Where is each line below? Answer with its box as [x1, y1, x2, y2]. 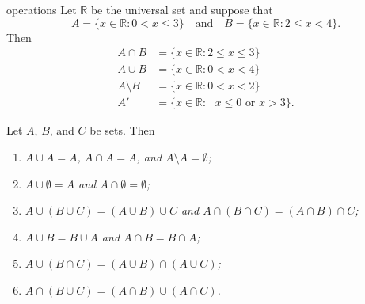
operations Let [6, 2, 77, 17]
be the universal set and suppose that [90, 2, 273, 17]
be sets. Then [89, 122, 155, 139]
